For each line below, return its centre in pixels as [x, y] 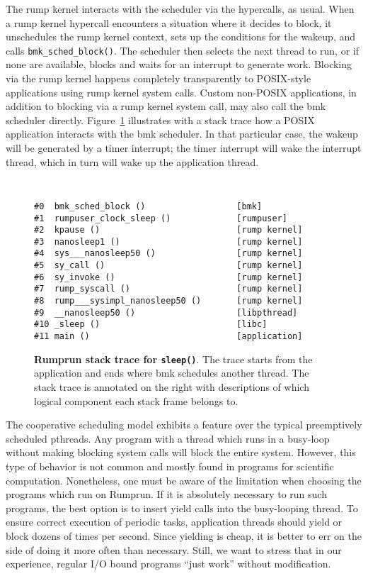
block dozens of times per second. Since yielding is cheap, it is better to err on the [184, 535]
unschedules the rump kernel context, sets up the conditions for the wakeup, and [181, 37]
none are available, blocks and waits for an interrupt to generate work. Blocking [179, 64]
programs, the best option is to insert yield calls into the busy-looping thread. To [182, 508]
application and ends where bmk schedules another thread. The [172, 373]
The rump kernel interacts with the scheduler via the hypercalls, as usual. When [180, 9]
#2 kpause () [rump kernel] [168, 230]
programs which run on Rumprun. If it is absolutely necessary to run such [166, 494]
